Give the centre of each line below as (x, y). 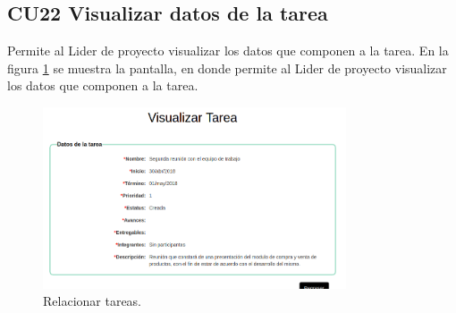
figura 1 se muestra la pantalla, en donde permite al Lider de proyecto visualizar (227, 68)
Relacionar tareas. (93, 301)
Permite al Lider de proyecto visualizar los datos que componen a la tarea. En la (228, 51)
